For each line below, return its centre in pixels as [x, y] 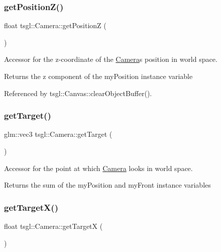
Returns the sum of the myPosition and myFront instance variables [107, 185]
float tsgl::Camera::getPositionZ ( [55, 25]
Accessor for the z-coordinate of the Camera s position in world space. [111, 59]
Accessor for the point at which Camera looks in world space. [98, 168]
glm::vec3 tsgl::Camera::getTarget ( [58, 134]
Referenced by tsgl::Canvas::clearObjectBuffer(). [78, 93]
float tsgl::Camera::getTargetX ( [53, 226]
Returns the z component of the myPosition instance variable [98, 76]
